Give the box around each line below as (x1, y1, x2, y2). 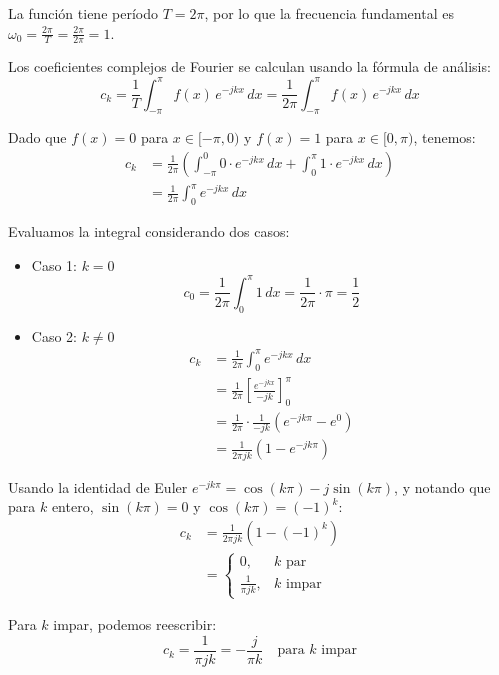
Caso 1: (31, 254, 77, 275)
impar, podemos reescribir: (53, 614, 217, 635)
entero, (51, 496, 94, 517)
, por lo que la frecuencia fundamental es (204, 3, 454, 23)
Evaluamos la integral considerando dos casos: (8, 221, 290, 242)
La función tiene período (8, 3, 158, 23)
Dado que (8, 127, 67, 148)
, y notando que (394, 476, 491, 497)
